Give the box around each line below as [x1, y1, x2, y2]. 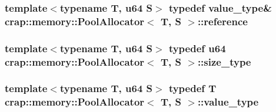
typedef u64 [168, 40, 226, 55]
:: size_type [197, 54, 251, 69]
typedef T [168, 81, 217, 96]
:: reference [197, 13, 248, 28]
